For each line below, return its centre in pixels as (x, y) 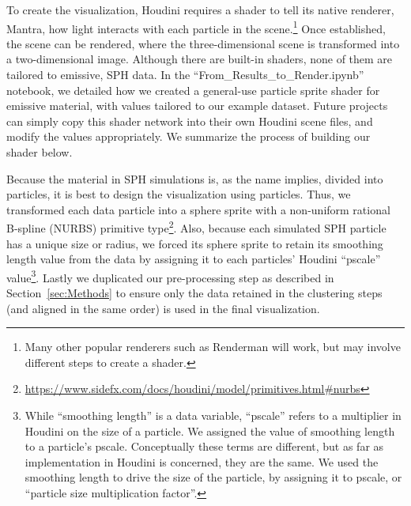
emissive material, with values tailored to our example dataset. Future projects (197, 106)
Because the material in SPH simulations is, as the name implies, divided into (195, 178)
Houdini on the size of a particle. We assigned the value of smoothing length (210, 430)
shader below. (40, 152)
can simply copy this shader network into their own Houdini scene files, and (190, 121)
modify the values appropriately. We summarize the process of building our (189, 136)
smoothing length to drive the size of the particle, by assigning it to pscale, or (213, 477)
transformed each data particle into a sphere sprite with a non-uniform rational (198, 209)
